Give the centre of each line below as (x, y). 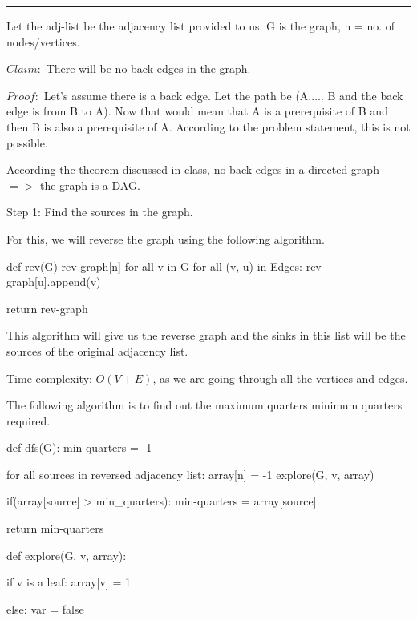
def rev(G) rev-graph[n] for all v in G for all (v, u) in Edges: (154, 266)
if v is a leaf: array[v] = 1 (69, 582)
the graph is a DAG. (90, 185)
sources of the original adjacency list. (97, 350)
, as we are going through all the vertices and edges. (280, 378)
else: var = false (45, 608)
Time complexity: (49, 378)
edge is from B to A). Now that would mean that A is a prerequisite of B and (197, 111)
